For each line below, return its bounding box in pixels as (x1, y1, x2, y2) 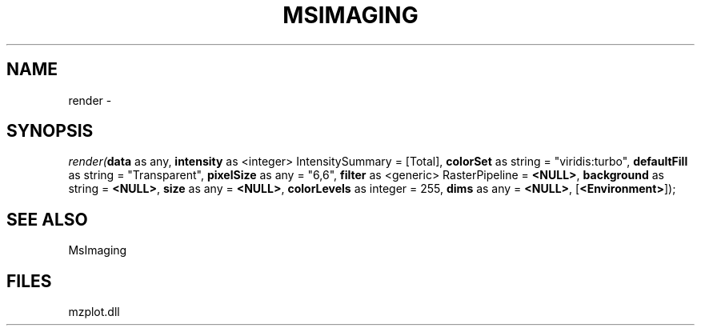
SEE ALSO (6, 209, 88, 230)
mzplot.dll (68, 305, 120, 319)
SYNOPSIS (6, 121, 94, 142)
